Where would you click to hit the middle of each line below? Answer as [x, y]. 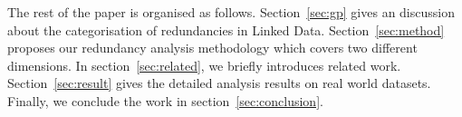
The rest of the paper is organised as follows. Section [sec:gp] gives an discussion [231, 12]
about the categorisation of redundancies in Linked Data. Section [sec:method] [226, 29]
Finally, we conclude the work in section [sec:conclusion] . [165, 100]
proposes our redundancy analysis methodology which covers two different [212, 48]
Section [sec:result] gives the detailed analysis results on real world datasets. [219, 83]
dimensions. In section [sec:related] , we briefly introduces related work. [204, 65]
